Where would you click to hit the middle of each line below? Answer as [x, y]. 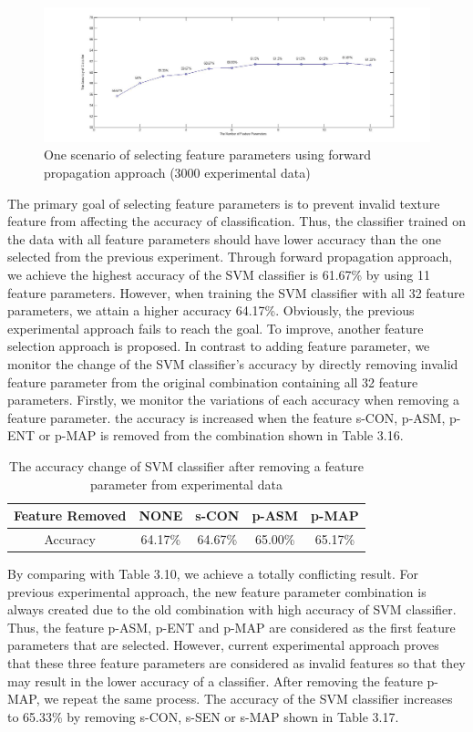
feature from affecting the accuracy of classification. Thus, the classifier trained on [237, 221]
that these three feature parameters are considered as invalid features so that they [236, 663]
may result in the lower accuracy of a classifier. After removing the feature [215, 680]
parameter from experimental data [186, 484]
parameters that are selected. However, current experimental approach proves [223, 645]
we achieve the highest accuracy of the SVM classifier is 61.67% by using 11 [219, 274]
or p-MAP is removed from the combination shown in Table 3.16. [221, 435]
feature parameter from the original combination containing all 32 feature [213, 381]
